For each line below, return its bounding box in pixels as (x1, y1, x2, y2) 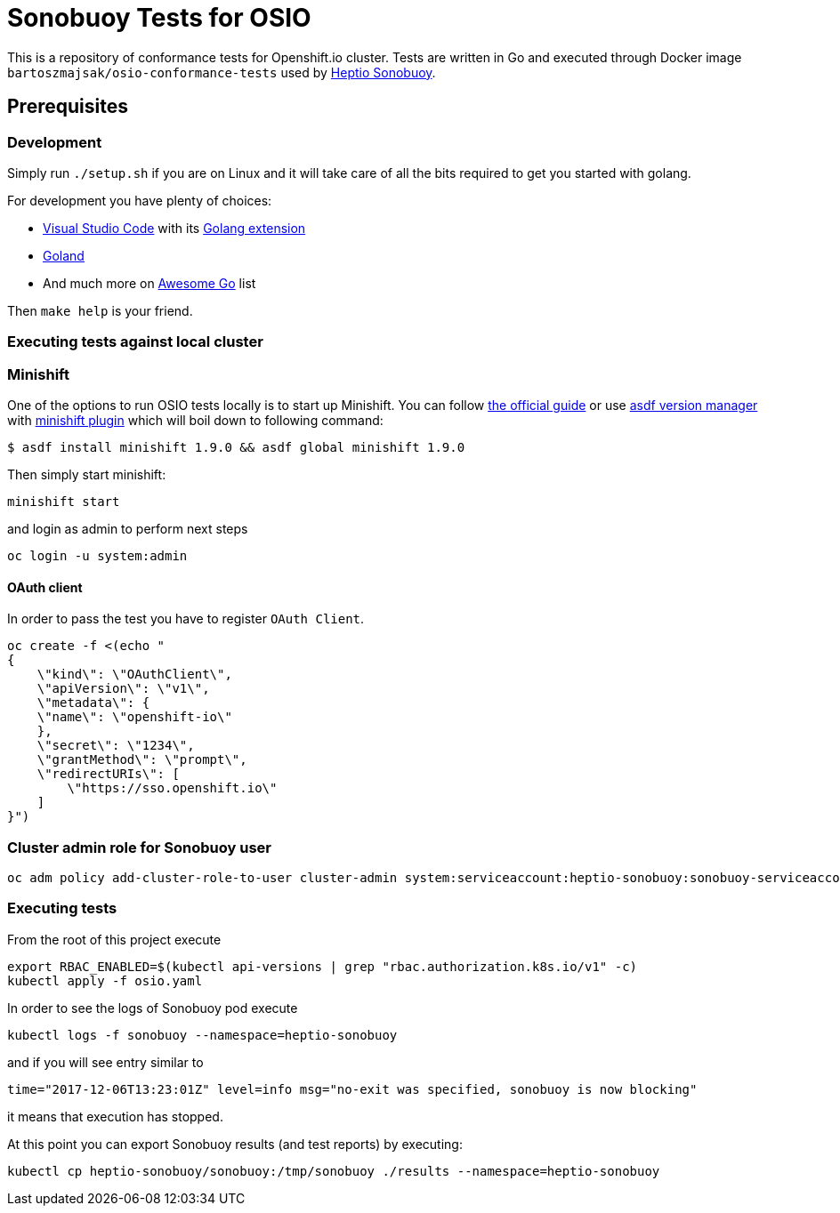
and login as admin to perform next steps (7, 521, 248, 537)
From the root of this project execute (7, 931, 222, 947)
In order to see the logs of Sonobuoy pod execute (7, 1000, 298, 1016)
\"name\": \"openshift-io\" (36, 710, 232, 725)
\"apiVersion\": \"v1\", (36, 681, 210, 696)
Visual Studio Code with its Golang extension (43, 220, 306, 236)
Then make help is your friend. (7, 302, 193, 318)
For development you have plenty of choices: (7, 192, 272, 208)
